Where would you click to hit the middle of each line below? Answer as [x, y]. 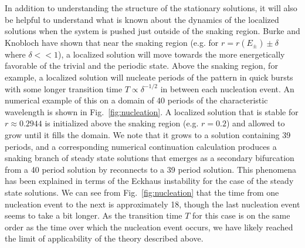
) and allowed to [255, 123]
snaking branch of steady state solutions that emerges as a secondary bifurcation [150, 158]
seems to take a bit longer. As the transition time [94, 215]
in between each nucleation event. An [227, 88]
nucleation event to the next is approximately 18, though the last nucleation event [152, 204]
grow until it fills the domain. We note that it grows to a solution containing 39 [148, 134]
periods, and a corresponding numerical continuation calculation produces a [141, 146]
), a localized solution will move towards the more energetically [172, 54]
